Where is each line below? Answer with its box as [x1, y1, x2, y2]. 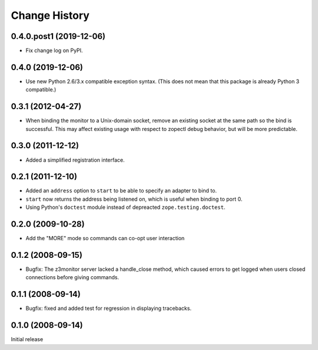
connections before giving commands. [25, 274, 120, 281]
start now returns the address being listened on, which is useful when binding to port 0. [25, 195, 243, 202]
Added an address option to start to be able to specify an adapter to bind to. [25, 187, 217, 194]
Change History [11, 9, 90, 22]
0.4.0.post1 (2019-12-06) [11, 31, 106, 41]
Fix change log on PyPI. [25, 47, 83, 54]
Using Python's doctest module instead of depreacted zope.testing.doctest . [25, 204, 226, 211]
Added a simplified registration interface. [25, 156, 125, 163]
